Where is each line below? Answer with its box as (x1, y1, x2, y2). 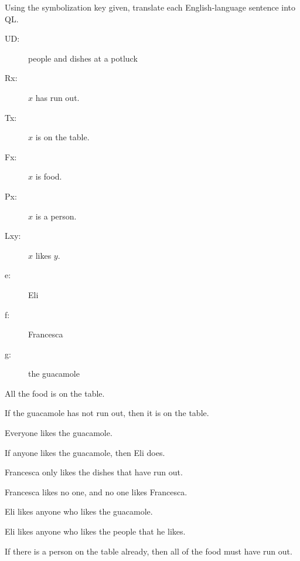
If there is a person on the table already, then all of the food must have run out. (5, 545, 292, 557)
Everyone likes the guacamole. (5, 427, 112, 439)
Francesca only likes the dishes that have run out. (5, 466, 183, 478)
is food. (35, 170, 62, 183)
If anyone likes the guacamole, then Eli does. (5, 446, 165, 458)
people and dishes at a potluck (28, 52, 138, 64)
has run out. (35, 91, 80, 103)
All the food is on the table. (5, 387, 105, 399)
